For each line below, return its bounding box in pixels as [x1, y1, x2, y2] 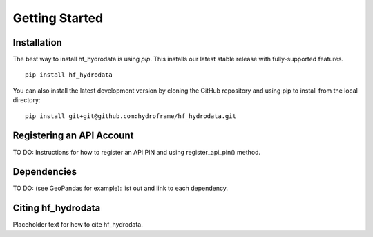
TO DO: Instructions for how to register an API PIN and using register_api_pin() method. [12, 148, 261, 156]
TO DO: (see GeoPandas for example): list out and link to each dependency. [12, 184, 228, 193]
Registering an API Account [12, 130, 134, 142]
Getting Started [12, 10, 104, 26]
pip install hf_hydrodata [25, 71, 113, 79]
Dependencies [12, 166, 77, 178]
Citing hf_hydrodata [12, 202, 101, 214]
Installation [12, 37, 62, 48]
